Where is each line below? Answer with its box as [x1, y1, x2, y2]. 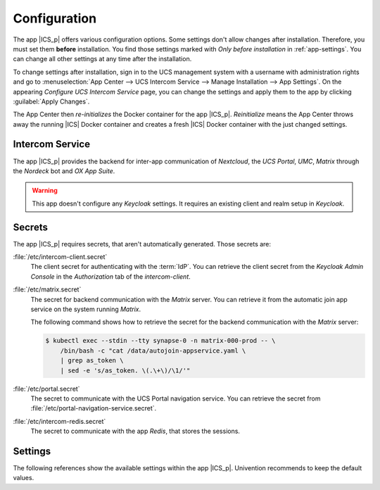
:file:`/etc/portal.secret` [13, 384, 80, 393]
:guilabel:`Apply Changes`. [13, 97, 90, 106]
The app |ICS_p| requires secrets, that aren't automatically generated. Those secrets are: [13, 239, 271, 248]
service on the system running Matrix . [30, 305, 141, 313]
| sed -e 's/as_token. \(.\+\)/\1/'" [60, 366, 191, 375]
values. [13, 474, 34, 482]
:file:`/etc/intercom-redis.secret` [13, 417, 106, 425]
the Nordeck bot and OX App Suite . [13, 166, 115, 175]
